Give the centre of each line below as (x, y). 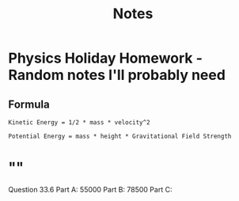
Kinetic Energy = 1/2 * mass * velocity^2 (79, 123)
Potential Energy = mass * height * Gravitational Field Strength (120, 136)
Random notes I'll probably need (117, 75)
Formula (29, 104)
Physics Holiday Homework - (106, 58)
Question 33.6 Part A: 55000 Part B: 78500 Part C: (90, 189)
